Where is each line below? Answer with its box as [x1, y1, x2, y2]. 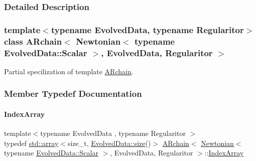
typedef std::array [4, 137, 59, 148]
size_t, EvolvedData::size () [67, 137, 151, 148]
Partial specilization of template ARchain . [4, 66, 134, 76]
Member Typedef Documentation [4, 87, 142, 100]
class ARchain [4, 35, 62, 47]
